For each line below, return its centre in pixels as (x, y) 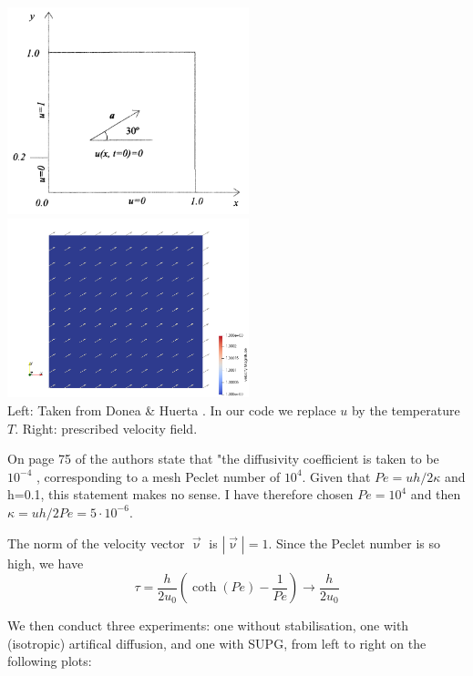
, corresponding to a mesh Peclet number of (158, 476)
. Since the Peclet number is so (354, 543)
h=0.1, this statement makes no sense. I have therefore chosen (180, 494)
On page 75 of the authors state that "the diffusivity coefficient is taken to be (223, 459)
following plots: (50, 661)
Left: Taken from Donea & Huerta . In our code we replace (172, 410)
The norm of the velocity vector (96, 543)
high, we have (46, 563)
